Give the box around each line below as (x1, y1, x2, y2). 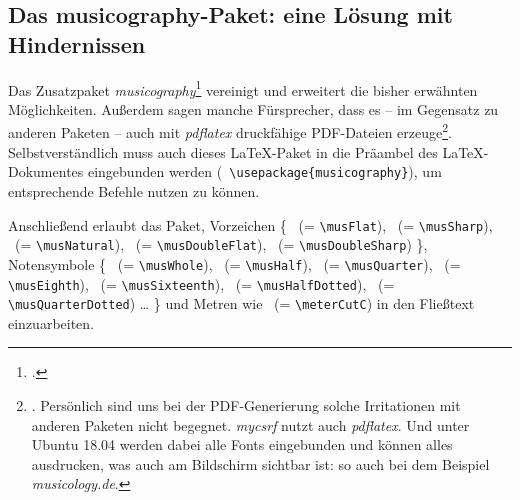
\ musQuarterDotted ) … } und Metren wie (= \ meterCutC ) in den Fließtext (8, 293, 475, 314)
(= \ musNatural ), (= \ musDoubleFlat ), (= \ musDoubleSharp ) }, (14, 234, 428, 255)
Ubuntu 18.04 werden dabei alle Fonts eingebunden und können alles (31, 434, 453, 455)
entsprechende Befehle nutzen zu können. (8, 180, 260, 201)
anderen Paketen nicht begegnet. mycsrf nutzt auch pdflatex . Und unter (31, 414, 470, 435)
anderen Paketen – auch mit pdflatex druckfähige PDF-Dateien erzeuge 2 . (8, 119, 452, 143)
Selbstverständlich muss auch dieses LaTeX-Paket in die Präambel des (8, 141, 438, 162)
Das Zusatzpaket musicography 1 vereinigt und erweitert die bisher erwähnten (8, 76, 478, 100)
